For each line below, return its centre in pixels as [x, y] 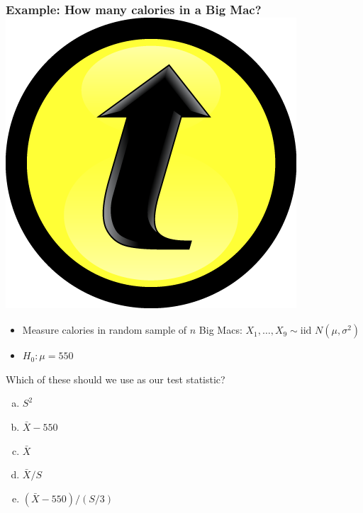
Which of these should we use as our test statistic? [116, 379]
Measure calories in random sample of [105, 330]
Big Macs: [220, 330]
